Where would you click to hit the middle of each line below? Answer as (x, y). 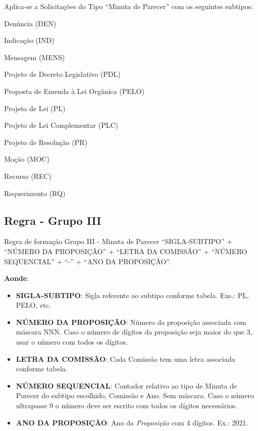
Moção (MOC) (27, 159)
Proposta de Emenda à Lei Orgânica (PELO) (74, 91)
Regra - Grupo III (53, 220)
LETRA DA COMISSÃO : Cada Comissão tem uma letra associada (125, 358)
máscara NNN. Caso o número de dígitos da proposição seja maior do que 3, (134, 332)
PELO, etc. (33, 305)
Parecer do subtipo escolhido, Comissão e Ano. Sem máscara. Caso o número (135, 395)
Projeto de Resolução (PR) (46, 142)
